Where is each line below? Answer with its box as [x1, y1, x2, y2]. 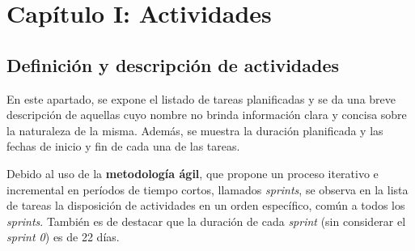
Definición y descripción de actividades [6, 52, 340, 77]
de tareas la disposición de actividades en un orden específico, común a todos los [6, 197, 405, 214]
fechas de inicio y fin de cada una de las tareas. [6, 138, 240, 155]
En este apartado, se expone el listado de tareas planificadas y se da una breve [6, 90, 396, 107]
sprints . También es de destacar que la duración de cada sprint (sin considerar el [6, 212, 406, 229]
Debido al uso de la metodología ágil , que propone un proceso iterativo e [6, 164, 379, 181]
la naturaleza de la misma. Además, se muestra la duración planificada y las [6, 121, 383, 138]
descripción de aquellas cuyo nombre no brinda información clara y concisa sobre [6, 106, 407, 123]
